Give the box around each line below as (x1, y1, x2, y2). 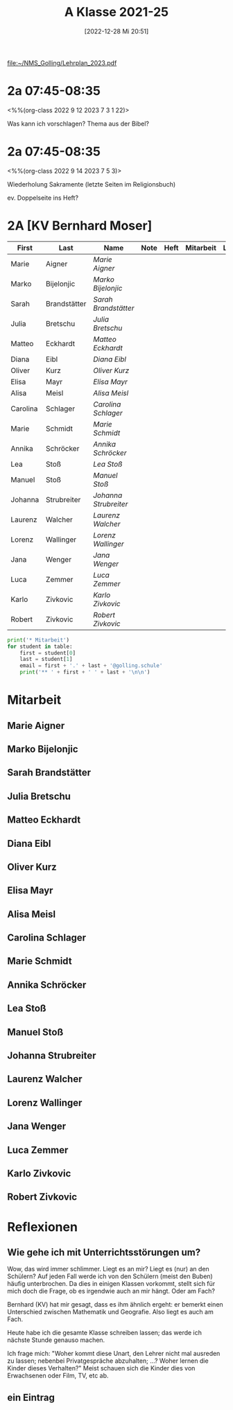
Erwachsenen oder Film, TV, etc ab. (7, 1371, 109, 1380)
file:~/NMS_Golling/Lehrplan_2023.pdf (7, 58, 117, 67)
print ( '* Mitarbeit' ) (7, 636, 70, 644)
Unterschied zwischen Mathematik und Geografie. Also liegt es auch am (7, 1308, 214, 1316)
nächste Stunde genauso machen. (7, 1336, 105, 1344)
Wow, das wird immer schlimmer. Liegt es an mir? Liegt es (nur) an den (7, 1265, 209, 1273)
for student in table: (7, 643, 73, 650)
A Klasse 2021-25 (64, 4, 169, 20)
